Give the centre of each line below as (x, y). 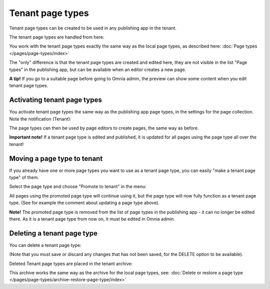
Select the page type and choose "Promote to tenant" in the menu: (78, 186)
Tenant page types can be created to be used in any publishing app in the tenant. (93, 28)
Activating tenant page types (55, 100)
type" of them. (24, 177)
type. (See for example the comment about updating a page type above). (84, 203)
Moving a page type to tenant (56, 158)
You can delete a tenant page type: (45, 245)
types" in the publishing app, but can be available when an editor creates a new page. (98, 69)
